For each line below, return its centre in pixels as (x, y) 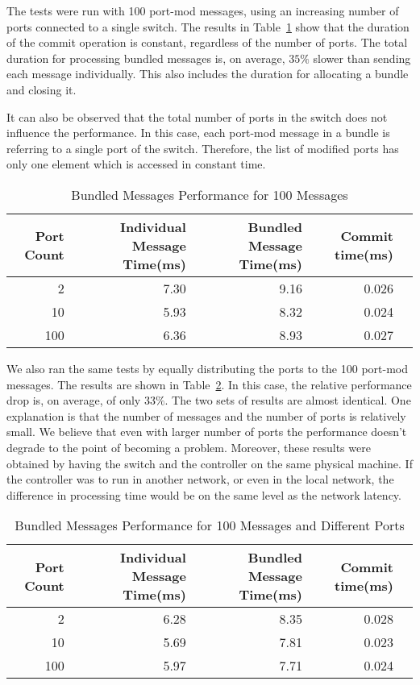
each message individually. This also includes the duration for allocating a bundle (208, 74)
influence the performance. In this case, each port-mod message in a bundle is (198, 133)
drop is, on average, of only (74, 400)
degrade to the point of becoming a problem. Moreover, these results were (189, 447)
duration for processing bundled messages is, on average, (146, 58)
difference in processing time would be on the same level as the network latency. (204, 494)
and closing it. (42, 89)
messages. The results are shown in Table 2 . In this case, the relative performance (209, 384)
